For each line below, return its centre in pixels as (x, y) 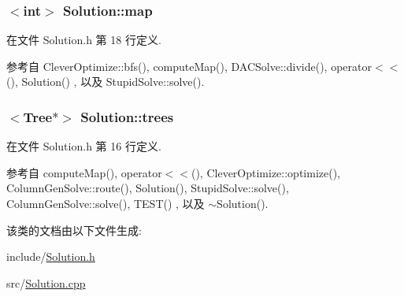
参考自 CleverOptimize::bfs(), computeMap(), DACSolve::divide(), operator (189, 66)
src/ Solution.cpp (46, 282)
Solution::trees (127, 116)
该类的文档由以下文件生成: (74, 230)
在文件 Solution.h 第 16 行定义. (84, 146)
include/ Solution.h (51, 256)
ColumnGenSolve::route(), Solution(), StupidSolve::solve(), (148, 188)
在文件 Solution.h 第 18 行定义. (84, 40)
